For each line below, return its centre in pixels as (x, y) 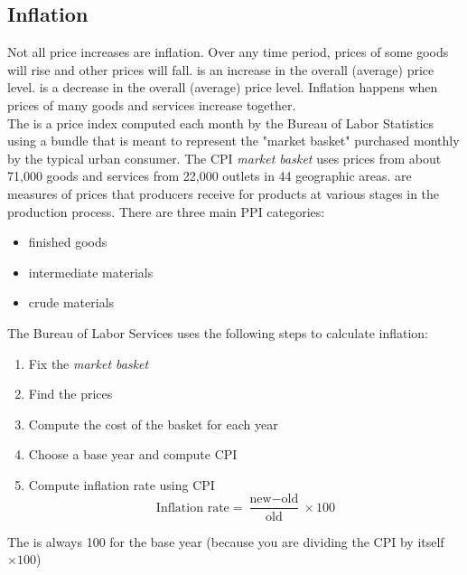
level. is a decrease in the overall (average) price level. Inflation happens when (223, 87)
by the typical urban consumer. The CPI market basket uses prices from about (224, 158)
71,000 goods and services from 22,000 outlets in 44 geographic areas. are (210, 176)
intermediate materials (91, 272)
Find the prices (70, 394)
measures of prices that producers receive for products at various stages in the (224, 193)
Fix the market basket (89, 363)
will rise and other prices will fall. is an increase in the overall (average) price (221, 69)
